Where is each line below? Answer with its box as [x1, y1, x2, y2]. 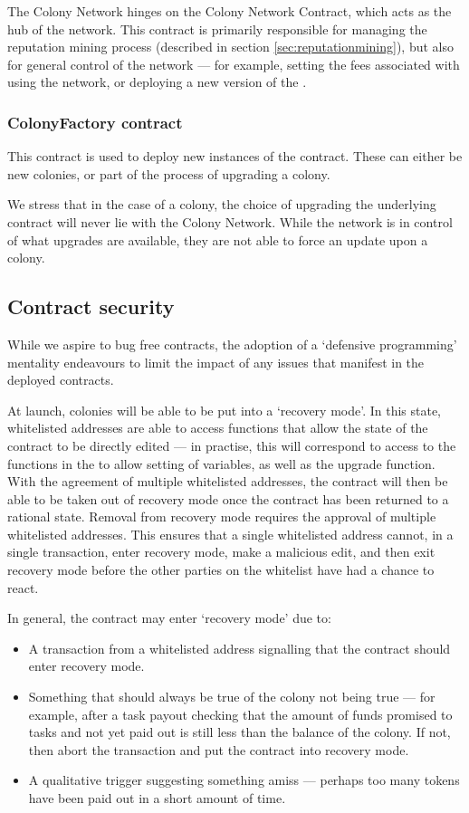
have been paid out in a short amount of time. [28, 789, 286, 808]
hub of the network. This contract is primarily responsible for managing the [7, 19, 427, 38]
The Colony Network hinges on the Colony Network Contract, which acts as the [7, 2, 452, 20]
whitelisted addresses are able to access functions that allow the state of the [7, 418, 428, 437]
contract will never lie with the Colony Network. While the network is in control [7, 212, 453, 231]
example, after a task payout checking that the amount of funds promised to [28, 704, 453, 723]
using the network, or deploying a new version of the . [7, 72, 307, 91]
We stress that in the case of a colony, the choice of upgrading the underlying [7, 195, 436, 214]
